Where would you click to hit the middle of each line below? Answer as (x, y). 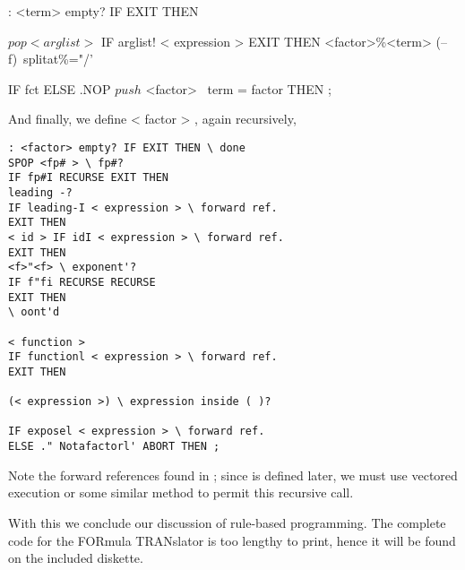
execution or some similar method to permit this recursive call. (181, 492)
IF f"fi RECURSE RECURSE (82, 282)
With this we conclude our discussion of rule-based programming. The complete (227, 522)
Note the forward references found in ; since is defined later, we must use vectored (233, 475)
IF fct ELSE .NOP (60, 88)
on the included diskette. (76, 558)
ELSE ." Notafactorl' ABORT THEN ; (114, 447)
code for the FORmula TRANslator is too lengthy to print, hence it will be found (232, 540)
